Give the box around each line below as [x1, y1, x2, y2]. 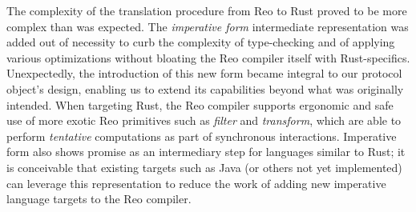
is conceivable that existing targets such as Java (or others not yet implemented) [6, 158, 402, 175]
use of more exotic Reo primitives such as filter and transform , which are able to [6, 112, 402, 129]
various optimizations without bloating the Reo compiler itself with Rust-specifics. [6, 49, 410, 66]
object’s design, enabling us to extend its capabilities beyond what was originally [6, 80, 404, 97]
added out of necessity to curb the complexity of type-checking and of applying [6, 34, 395, 50]
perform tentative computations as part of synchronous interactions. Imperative [6, 127, 397, 144]
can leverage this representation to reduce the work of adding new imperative [6, 174, 386, 191]
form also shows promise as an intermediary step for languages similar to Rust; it [6, 143, 406, 160]
